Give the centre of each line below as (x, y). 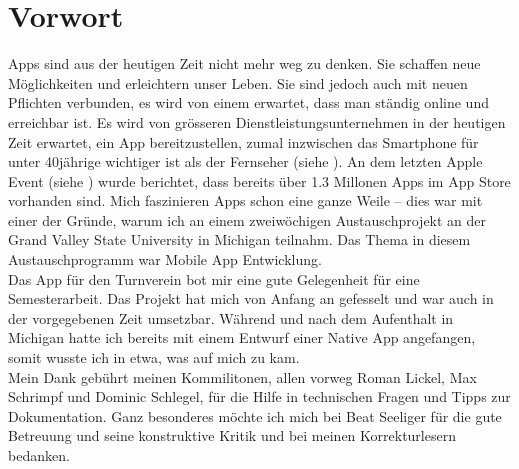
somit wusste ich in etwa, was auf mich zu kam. (154, 357)
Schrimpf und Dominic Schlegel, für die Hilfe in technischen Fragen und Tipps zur (259, 396)
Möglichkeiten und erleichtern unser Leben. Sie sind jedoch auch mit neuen (238, 82)
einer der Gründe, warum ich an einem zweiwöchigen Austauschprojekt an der (247, 219)
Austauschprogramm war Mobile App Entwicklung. (165, 259)
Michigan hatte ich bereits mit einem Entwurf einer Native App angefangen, (242, 337)
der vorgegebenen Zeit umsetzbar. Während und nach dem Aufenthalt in (231, 317)
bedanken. (39, 455)
